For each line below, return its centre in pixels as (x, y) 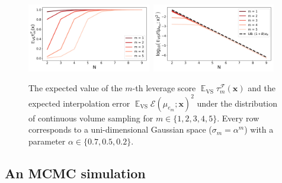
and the (262, 88)
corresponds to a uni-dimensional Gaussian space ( (120, 129)
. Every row (238, 118)
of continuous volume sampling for (91, 118)
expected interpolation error (79, 103)
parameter (47, 141)
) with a (259, 129)
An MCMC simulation (75, 173)
